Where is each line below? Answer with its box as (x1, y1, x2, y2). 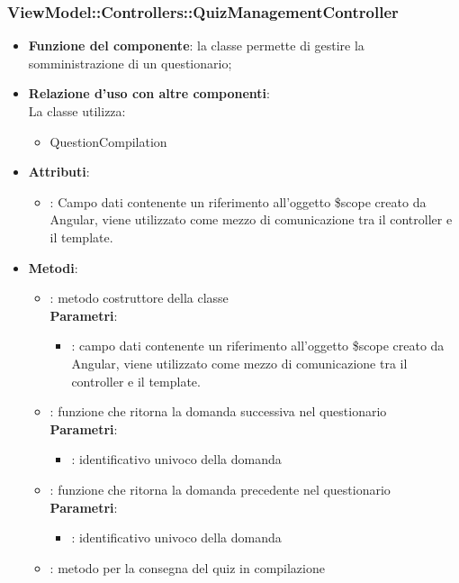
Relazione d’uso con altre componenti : (28, 84, 270, 103)
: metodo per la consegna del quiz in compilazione (49, 558, 325, 577)
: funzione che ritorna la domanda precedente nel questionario (49, 479, 391, 498)
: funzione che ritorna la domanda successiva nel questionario (49, 402, 387, 421)
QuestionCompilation (49, 132, 167, 150)
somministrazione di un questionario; (28, 53, 232, 72)
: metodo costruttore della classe (49, 288, 229, 307)
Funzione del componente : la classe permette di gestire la (28, 36, 364, 55)
